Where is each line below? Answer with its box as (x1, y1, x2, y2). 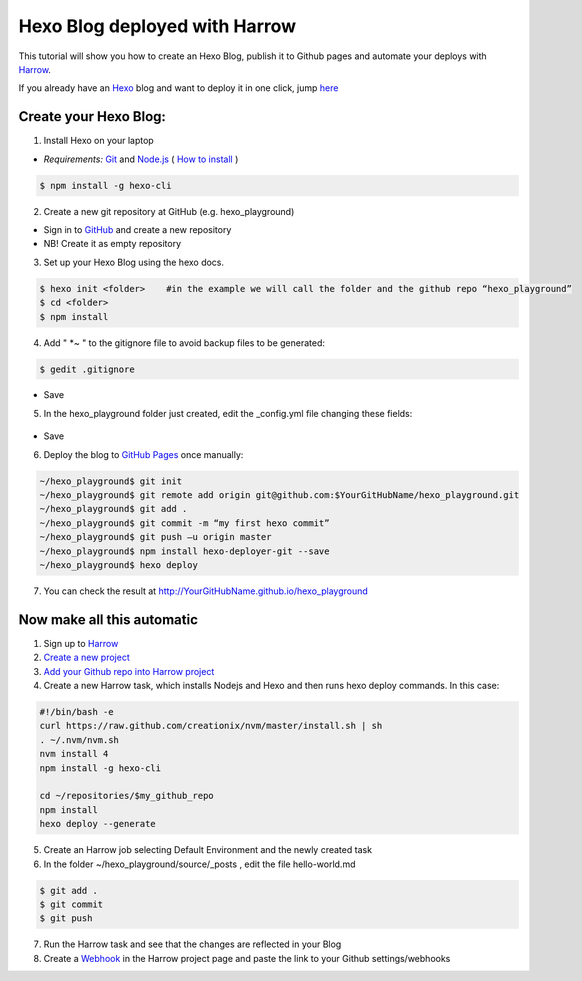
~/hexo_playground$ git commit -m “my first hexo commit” (39, 517, 330, 529)
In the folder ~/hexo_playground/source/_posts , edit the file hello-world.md (43, 858, 356, 870)
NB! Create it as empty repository (43, 238, 182, 250)
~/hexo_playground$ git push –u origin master (39, 531, 272, 543)
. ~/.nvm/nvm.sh (39, 734, 120, 745)
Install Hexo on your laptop (43, 135, 154, 147)
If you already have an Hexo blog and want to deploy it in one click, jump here (18, 82, 339, 94)
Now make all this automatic (18, 611, 199, 628)
